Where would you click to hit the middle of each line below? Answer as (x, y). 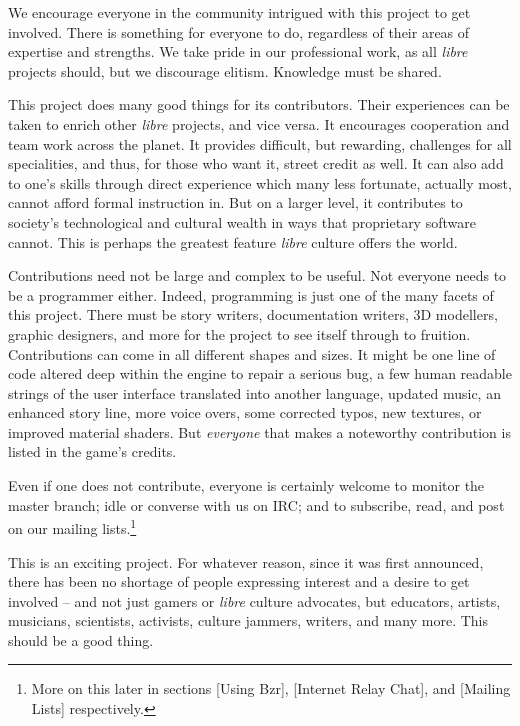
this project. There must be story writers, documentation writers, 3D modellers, (253, 314)
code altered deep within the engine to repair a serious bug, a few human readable (260, 373)
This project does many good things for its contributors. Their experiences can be (259, 104)
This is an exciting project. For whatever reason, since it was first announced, (246, 561)
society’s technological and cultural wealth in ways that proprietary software (242, 221)
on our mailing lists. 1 (72, 526)
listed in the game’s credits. (92, 451)
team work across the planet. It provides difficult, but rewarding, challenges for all (260, 143)
